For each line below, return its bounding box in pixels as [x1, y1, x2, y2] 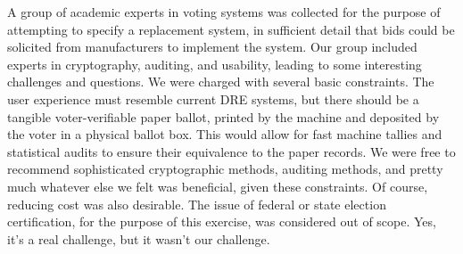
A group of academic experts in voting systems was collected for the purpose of [7, 3, 441, 20]
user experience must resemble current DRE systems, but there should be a [7, 89, 419, 108]
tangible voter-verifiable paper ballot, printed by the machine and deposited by [7, 107, 440, 126]
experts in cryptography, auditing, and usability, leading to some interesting [7, 54, 422, 73]
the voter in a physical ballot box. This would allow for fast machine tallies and [7, 125, 442, 143]
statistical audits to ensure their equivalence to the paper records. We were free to [7, 142, 456, 160]
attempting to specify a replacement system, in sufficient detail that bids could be [7, 20, 455, 38]
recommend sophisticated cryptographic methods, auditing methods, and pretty [7, 160, 443, 178]
